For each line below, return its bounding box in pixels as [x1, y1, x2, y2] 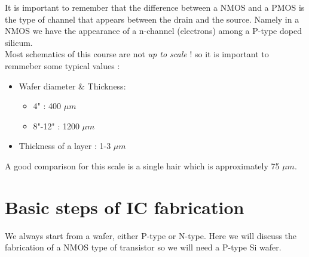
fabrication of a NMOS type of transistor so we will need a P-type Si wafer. [5, 241, 282, 253]
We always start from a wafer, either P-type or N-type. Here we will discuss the [5, 229, 297, 241]
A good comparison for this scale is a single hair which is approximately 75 [5, 159, 280, 172]
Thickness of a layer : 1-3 [19, 140, 111, 152]
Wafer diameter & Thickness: [19, 79, 126, 92]
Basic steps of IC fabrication [5, 194, 244, 219]
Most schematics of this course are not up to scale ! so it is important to [5, 48, 269, 60]
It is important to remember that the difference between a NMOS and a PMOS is [5, 1, 305, 13]
